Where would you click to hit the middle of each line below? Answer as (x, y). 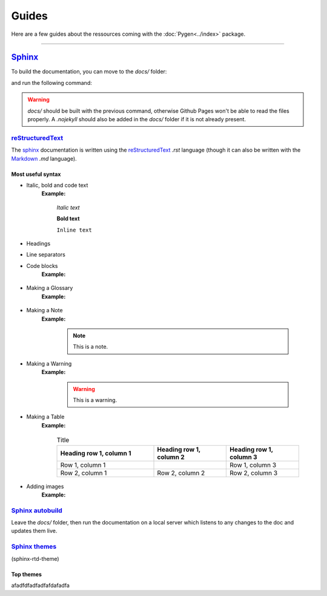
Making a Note (45, 310)
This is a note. (91, 347)
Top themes (27, 574)
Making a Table (45, 417)
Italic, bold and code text (57, 185)
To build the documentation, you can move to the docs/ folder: (89, 72)
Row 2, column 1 (84, 473)
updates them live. (34, 531)
